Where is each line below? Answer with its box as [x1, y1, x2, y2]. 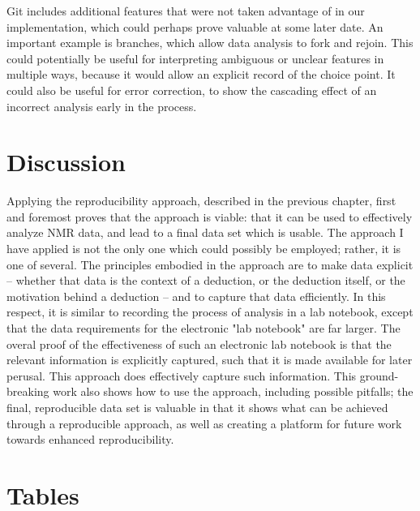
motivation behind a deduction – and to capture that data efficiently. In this [6, 287, 386, 304]
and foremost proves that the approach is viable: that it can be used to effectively [6, 208, 413, 225]
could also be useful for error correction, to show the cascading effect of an [6, 81, 377, 98]
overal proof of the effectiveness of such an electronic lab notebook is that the [6, 335, 392, 352]
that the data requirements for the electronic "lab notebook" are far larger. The [6, 320, 401, 337]
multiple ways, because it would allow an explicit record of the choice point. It [6, 66, 396, 83]
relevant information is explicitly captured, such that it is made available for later [6, 351, 413, 368]
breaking [6, 383, 49, 400]
